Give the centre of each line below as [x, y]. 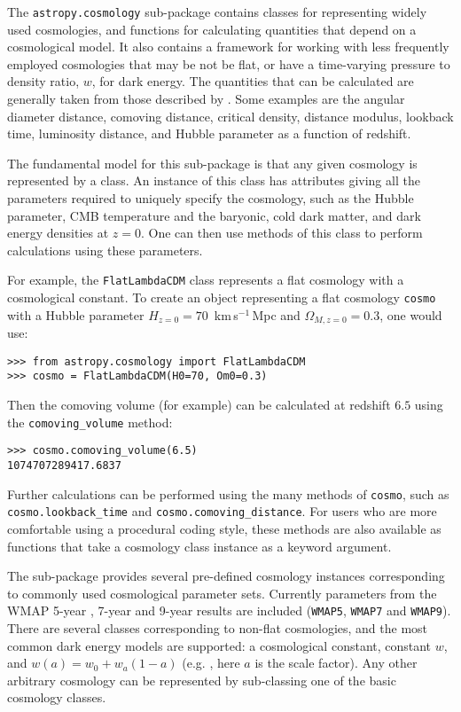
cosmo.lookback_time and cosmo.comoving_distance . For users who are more [222, 511]
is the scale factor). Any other [336, 663]
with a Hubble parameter [76, 314]
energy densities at [58, 233]
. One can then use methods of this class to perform [281, 233]
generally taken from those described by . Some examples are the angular [206, 99]
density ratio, [43, 81]
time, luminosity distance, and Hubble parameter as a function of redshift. [209, 133]
